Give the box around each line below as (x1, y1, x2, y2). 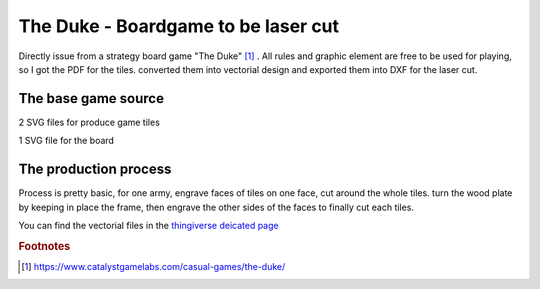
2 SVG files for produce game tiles (18, 116, 160, 128)
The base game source (18, 90, 165, 107)
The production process (18, 161, 172, 178)
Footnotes (18, 239, 71, 253)
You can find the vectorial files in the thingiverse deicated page (18, 219, 279, 231)
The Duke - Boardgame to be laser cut (18, 15, 340, 37)
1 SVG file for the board (18, 135, 115, 147)
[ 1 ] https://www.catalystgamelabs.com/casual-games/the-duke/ (21, 260, 286, 272)
